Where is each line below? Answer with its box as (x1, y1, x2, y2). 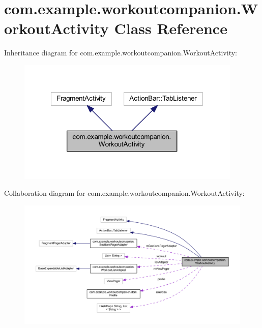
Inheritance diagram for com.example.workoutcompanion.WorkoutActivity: (4, 47, 237, 58)
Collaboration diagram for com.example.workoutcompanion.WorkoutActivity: (4, 188, 245, 198)
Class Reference (114, 18, 227, 39)
